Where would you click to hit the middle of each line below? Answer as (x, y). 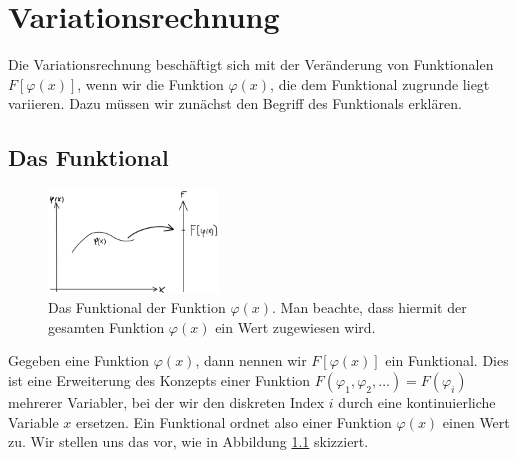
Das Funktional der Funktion (137, 307)
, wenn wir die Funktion (150, 83)
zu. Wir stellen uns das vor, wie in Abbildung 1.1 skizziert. (188, 441)
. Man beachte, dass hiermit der (369, 307)
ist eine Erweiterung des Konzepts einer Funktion (159, 379)
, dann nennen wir (251, 360)
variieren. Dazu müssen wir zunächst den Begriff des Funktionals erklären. (235, 103)
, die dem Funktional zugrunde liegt (380, 83)
